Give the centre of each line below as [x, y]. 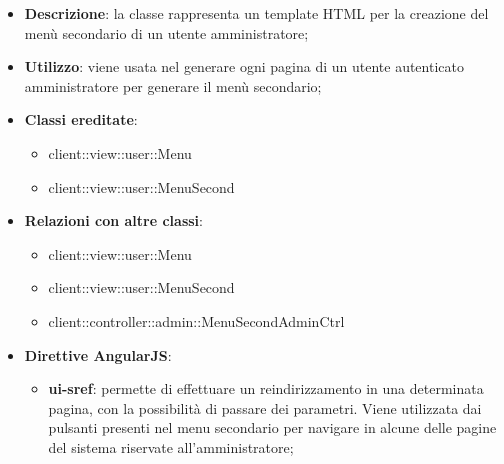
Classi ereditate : [81, 119]
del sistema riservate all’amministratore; [171, 446]
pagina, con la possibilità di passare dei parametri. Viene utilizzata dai [265, 407]
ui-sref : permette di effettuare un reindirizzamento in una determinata [266, 388]
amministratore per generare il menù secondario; [173, 85]
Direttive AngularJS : [98, 354]
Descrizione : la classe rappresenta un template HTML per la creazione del [256, 13]
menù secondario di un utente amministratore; [166, 32]
